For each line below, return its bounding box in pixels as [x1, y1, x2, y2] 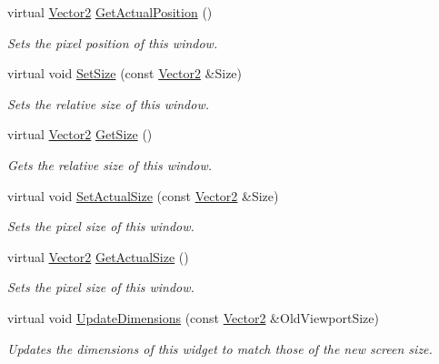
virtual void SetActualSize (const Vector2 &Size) [7, 186, 279, 205]
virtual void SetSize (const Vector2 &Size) [7, 64, 243, 83]
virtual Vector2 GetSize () [7, 125, 153, 144]
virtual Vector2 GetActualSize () [7, 247, 189, 266]
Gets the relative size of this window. [7, 155, 212, 174]
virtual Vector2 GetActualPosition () [7, 3, 213, 21]
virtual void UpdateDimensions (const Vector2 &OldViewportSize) [7, 308, 379, 327]
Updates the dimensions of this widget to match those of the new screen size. [7, 339, 433, 358]
